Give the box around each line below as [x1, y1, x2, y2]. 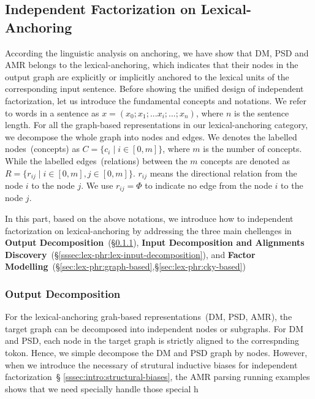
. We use [81, 178, 113, 191]
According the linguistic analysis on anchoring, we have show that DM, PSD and [5, 46, 309, 59]
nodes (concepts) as [5, 142, 80, 155]
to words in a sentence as [5, 106, 99, 119]
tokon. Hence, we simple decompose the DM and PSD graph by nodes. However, [5, 346, 308, 359]
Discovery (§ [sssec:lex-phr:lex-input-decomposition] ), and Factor [5, 248, 256, 260]
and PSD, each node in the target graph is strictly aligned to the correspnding [5, 334, 299, 347]
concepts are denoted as [200, 154, 290, 167]
